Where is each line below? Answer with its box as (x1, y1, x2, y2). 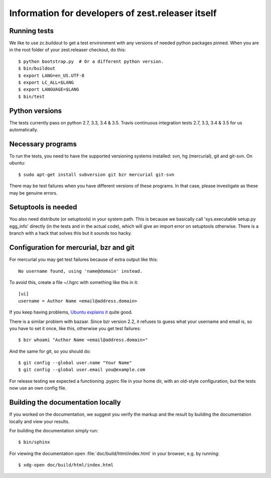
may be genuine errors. (9, 190, 58, 196)
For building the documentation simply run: (9, 427, 98, 433)
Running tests (9, 27, 54, 35)
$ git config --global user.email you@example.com (18, 367, 146, 373)
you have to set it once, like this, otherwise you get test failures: (9, 325, 141, 331)
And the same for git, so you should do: (9, 348, 91, 354)
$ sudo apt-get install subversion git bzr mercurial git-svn (18, 172, 175, 178)
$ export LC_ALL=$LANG (18, 80, 74, 85)
